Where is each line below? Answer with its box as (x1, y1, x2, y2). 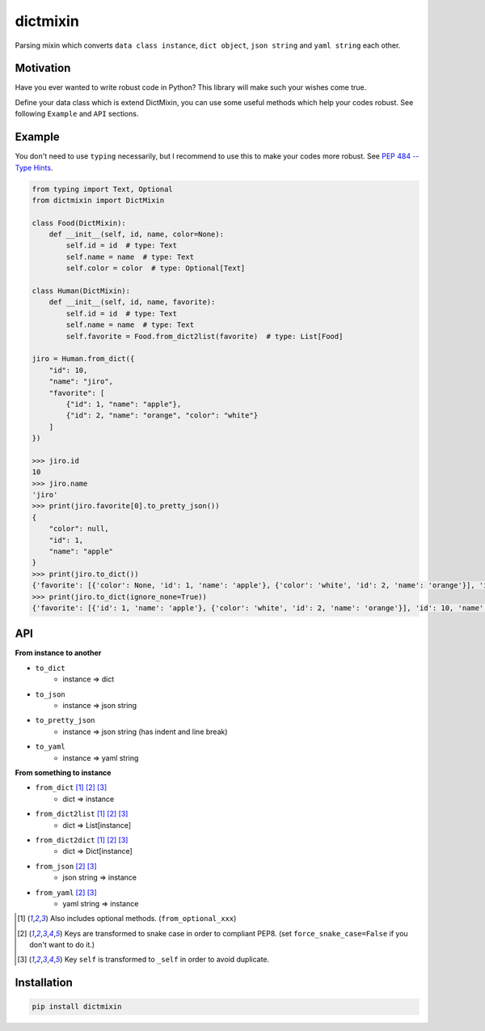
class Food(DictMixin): (32, 219, 127, 227)
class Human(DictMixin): (32, 286, 131, 295)
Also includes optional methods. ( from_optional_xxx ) (49, 914, 237, 923)
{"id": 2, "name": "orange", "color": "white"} (65, 411, 259, 420)
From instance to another (15, 648, 102, 658)
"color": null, (48, 524, 109, 533)
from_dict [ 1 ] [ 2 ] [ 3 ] (35, 783, 108, 792)
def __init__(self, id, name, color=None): (48, 230, 224, 239)
